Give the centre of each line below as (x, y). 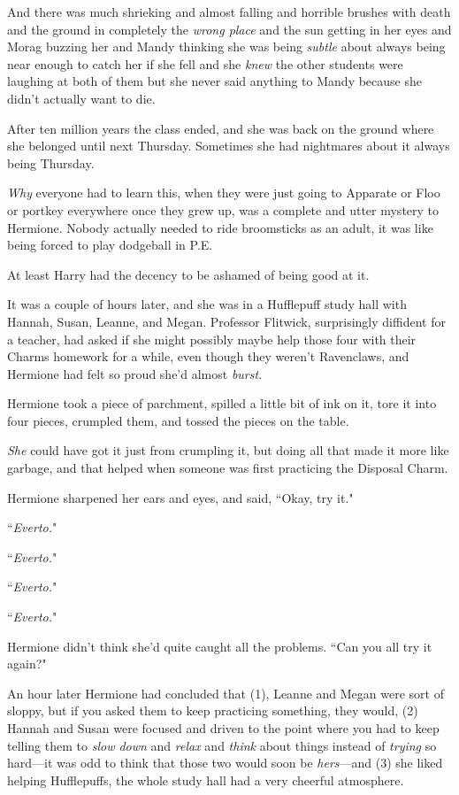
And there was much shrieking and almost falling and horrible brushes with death (229, 12)
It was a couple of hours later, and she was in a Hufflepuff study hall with (207, 304)
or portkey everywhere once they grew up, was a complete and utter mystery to (223, 209)
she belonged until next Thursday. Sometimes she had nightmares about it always (229, 146)
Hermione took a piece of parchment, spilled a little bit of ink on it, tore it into (222, 403)
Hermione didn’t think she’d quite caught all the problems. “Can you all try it (220, 646)
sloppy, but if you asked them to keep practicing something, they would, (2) (213, 710)
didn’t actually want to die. (81, 98)
